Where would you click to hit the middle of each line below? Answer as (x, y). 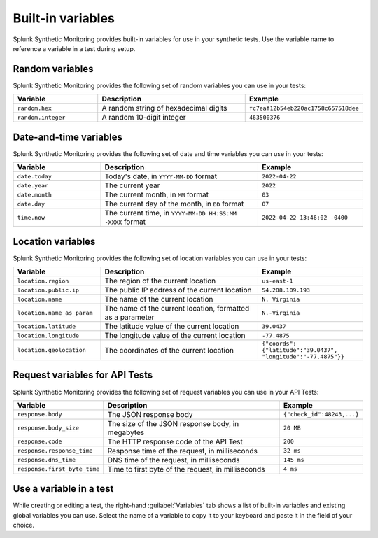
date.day (31, 204)
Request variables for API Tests (83, 375)
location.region (43, 281)
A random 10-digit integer (144, 118)
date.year (33, 185)
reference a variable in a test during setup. (74, 48)
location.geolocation (52, 350)
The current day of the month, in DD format (174, 204)
